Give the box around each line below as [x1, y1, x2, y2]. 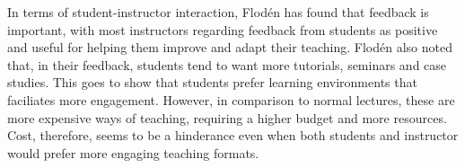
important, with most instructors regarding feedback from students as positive [7, 20, 438, 39]
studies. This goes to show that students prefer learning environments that [7, 73, 417, 92]
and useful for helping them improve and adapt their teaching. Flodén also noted [7, 38, 452, 57]
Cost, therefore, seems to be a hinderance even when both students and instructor [7, 126, 459, 145]
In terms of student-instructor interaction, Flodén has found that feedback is [7, 3, 429, 21]
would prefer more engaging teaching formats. [7, 143, 259, 162]
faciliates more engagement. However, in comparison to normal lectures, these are [7, 90, 455, 109]
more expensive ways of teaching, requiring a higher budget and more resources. [7, 108, 447, 127]
